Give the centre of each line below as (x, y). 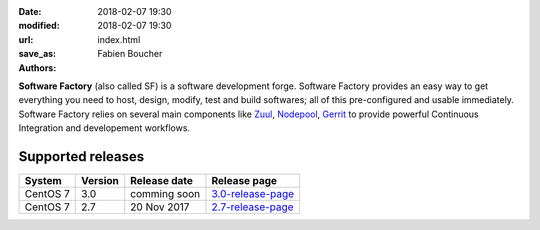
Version (100, 181)
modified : (39, 26)
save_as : (37, 54)
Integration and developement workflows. (104, 128)
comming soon (165, 194)
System (43, 181)
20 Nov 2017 (160, 207)
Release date (162, 181)
